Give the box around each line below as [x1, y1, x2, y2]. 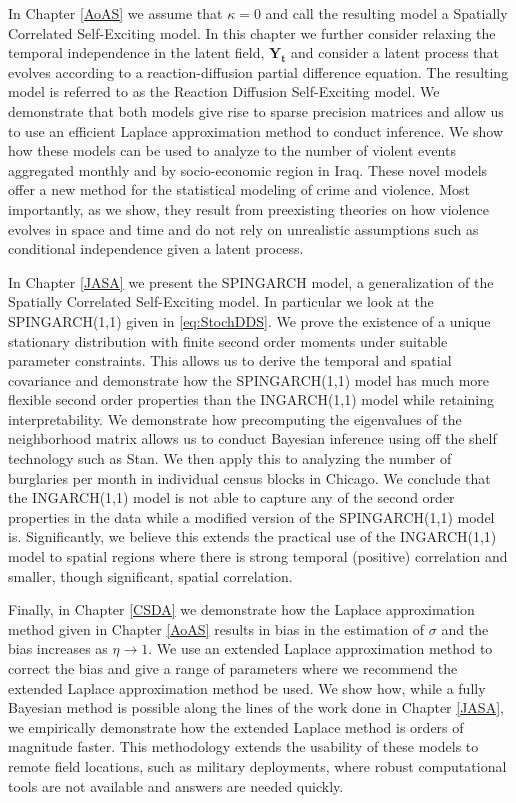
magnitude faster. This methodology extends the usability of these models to [8, 736, 479, 757]
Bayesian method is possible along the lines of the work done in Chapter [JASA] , [8, 697, 504, 718]
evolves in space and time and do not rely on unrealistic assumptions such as [8, 218, 479, 239]
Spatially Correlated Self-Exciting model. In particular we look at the [8, 291, 434, 312]
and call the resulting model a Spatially [265, 3, 508, 23]
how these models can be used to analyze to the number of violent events [8, 140, 456, 161]
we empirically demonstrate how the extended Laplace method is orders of [8, 716, 464, 737]
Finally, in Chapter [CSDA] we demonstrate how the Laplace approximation [8, 599, 475, 620]
